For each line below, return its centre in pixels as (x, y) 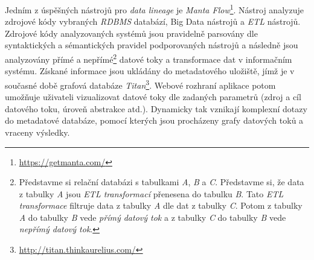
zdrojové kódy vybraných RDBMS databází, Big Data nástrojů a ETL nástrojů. (153, 21)
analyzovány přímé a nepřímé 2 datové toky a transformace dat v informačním (149, 58)
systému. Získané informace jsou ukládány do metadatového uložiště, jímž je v (150, 71)
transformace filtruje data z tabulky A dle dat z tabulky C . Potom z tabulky (161, 205)
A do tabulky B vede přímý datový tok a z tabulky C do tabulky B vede (152, 217)
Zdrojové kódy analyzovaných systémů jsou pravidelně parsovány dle (131, 33)
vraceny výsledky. (37, 132)
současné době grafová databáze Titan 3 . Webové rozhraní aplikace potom (140, 84)
